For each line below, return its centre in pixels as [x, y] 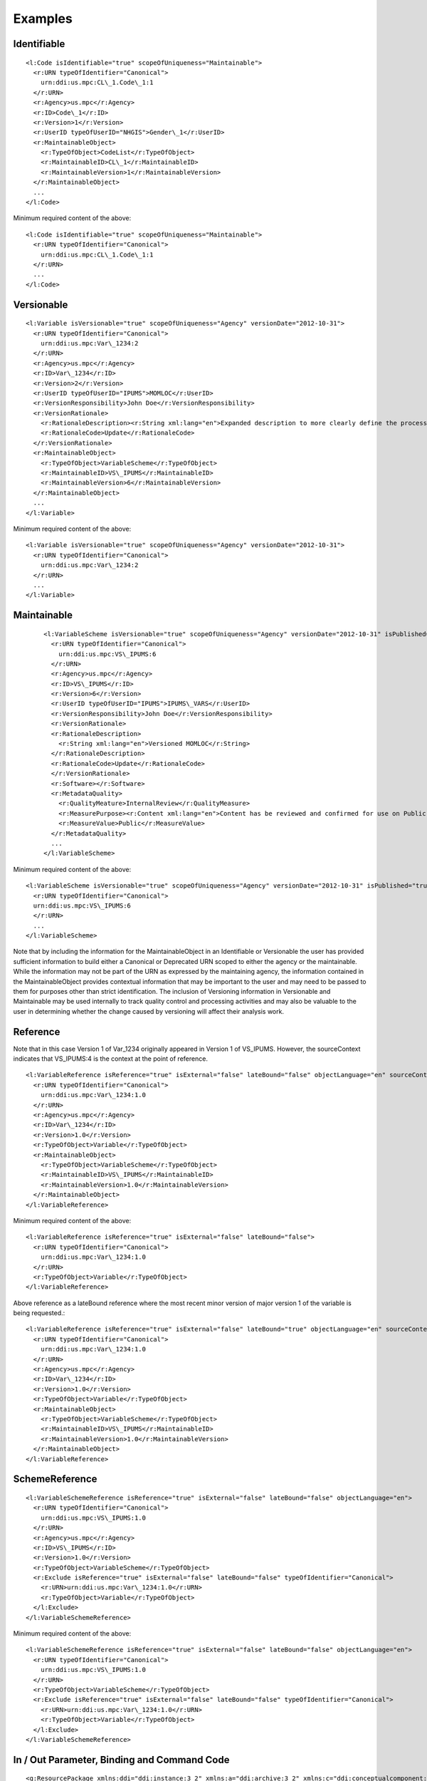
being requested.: [39, 1313]
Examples [43, 19]
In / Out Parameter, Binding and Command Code [121, 1760]
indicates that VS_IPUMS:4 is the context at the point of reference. [110, 1059]
